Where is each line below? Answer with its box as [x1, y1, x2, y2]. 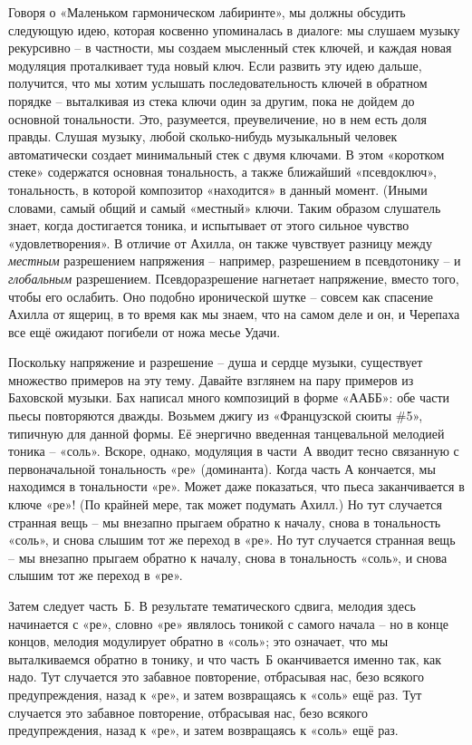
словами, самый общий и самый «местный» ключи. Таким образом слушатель [8, 198, 441, 217]
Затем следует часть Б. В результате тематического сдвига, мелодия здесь [8, 596, 416, 614]
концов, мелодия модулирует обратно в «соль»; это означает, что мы [8, 632, 389, 651]
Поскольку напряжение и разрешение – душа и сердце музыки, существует [8, 353, 423, 372]
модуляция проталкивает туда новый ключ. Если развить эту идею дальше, [8, 55, 422, 74]
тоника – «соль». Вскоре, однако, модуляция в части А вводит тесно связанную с [8, 441, 459, 460]
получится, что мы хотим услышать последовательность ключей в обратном [8, 73, 428, 92]
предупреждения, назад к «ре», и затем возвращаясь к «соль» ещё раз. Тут [8, 684, 422, 703]
